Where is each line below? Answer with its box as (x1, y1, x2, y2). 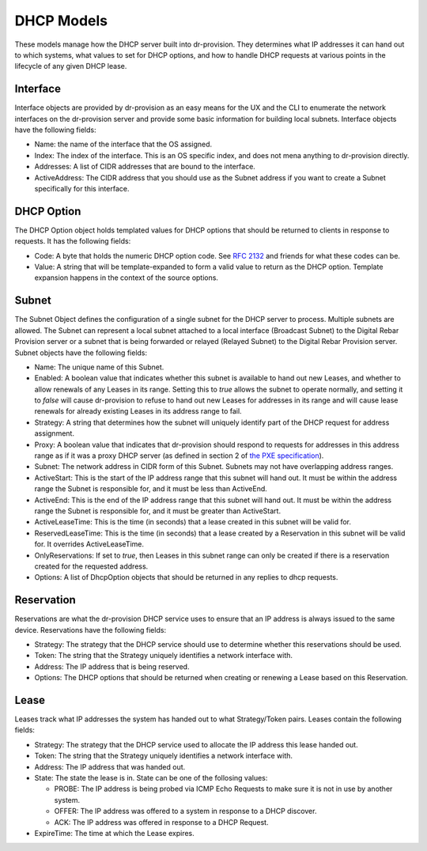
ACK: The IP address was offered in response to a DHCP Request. (54, 817, 269, 826)
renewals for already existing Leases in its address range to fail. (34, 407, 242, 416)
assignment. (34, 429, 75, 438)
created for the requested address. (34, 562, 149, 571)
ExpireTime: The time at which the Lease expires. (34, 829, 195, 838)
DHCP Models (14, 12, 108, 29)
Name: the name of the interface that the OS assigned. (34, 139, 213, 149)
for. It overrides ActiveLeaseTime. (34, 539, 145, 549)
